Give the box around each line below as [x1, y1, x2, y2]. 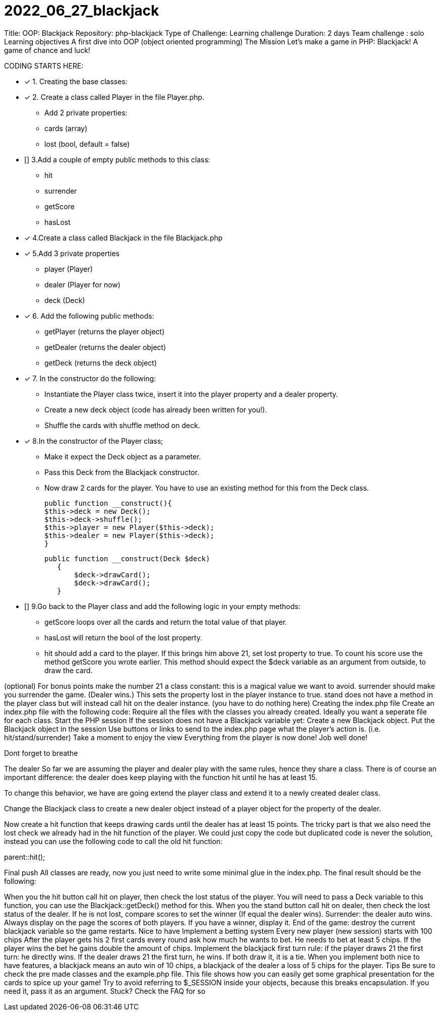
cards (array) [44, 124, 88, 133]
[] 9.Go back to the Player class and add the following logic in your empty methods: [24, 602, 300, 611]
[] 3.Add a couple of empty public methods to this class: [24, 155, 211, 164]
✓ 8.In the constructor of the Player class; [24, 436, 163, 445]
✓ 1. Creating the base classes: [24, 77, 128, 86]
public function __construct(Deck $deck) [44, 554, 210, 563]
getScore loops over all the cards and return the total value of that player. [44, 617, 287, 626]
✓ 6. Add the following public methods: [24, 311, 154, 320]
